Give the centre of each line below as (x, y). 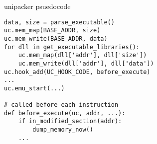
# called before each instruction (61, 105)
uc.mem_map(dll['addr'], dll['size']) (82, 55)
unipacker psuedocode (37, 6)
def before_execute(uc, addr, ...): (65, 113)
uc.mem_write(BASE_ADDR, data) (56, 38)
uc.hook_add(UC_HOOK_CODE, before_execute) (77, 72)
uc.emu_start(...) (34, 88)
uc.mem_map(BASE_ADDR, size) (52, 31)
